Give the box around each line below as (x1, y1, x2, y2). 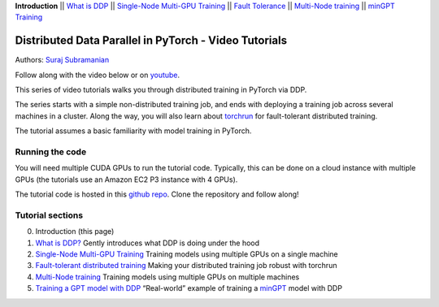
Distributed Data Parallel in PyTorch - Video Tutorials (15, 33, 288, 48)
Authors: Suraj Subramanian (15, 55, 110, 65)
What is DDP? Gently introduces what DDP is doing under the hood (35, 238, 260, 248)
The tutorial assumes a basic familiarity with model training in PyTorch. (15, 126, 252, 136)
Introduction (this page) (35, 227, 115, 236)
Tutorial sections (15, 210, 84, 221)
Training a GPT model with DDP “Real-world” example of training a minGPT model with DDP (35, 283, 343, 293)
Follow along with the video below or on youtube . (15, 70, 180, 80)
